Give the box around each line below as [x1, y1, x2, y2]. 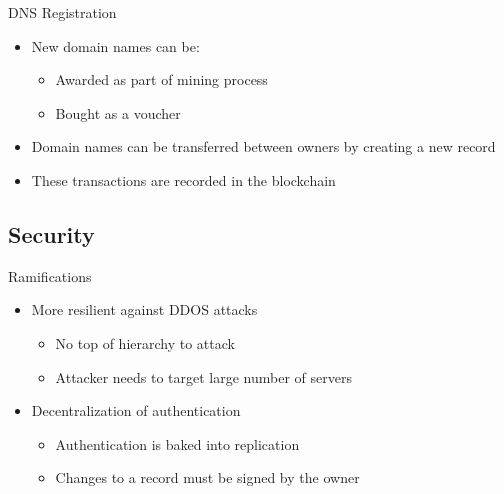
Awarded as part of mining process [55, 69, 268, 90]
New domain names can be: [31, 35, 200, 56]
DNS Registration [8, 2, 117, 22]
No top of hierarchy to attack [55, 332, 235, 353]
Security [8, 218, 95, 249]
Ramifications [8, 265, 92, 286]
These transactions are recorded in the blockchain [31, 169, 336, 190]
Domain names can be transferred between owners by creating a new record [31, 136, 496, 157]
